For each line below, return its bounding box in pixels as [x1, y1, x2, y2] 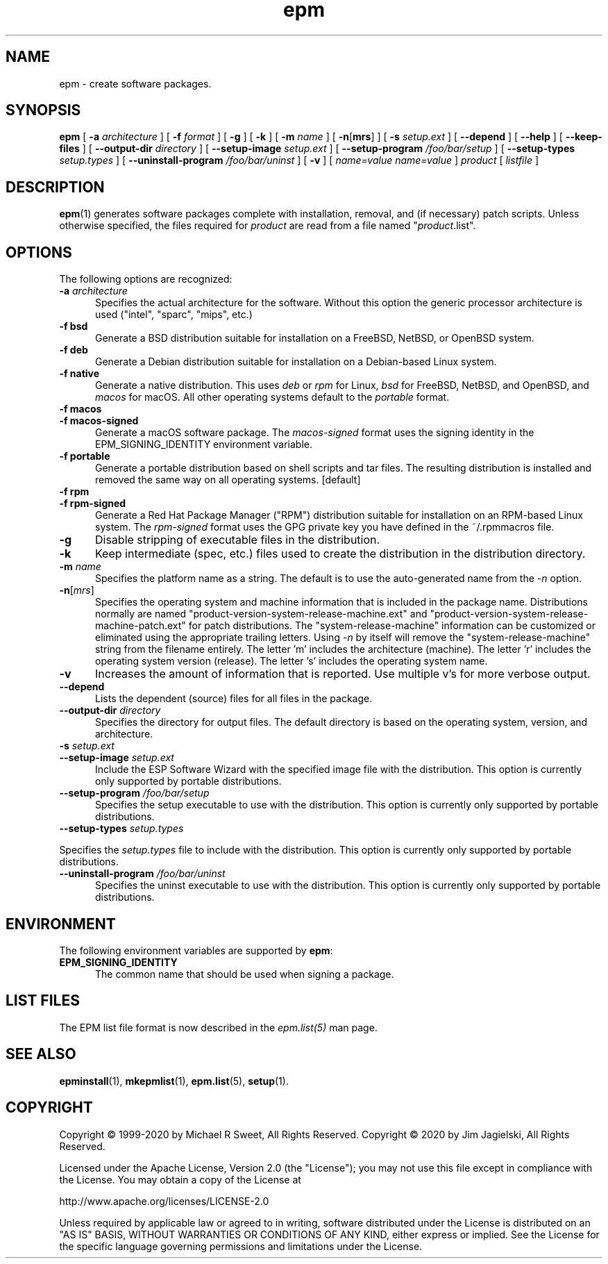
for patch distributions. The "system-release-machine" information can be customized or [188, 619, 596, 632]
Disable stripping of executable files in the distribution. [94, 533, 380, 547]
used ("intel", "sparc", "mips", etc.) [95, 308, 253, 321]
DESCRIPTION [6, 178, 105, 196]
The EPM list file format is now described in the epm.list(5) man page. [59, 1021, 378, 1033]
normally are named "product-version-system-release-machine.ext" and [95, 608, 428, 620]
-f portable [59, 450, 110, 463]
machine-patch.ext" [95, 619, 186, 632]
